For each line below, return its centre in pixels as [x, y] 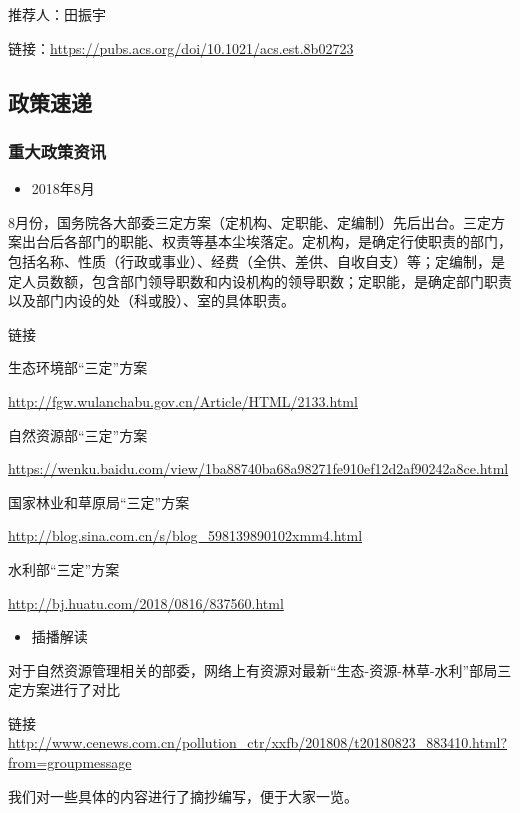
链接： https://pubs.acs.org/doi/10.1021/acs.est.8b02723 [181, 47]
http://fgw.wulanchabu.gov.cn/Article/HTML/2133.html [183, 400]
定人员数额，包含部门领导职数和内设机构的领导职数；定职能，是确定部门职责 [260, 280]
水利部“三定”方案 [64, 568]
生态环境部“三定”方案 [78, 367]
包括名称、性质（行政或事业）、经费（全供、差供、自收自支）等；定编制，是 [256, 260]
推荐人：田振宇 [57, 14]
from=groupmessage [70, 762]
